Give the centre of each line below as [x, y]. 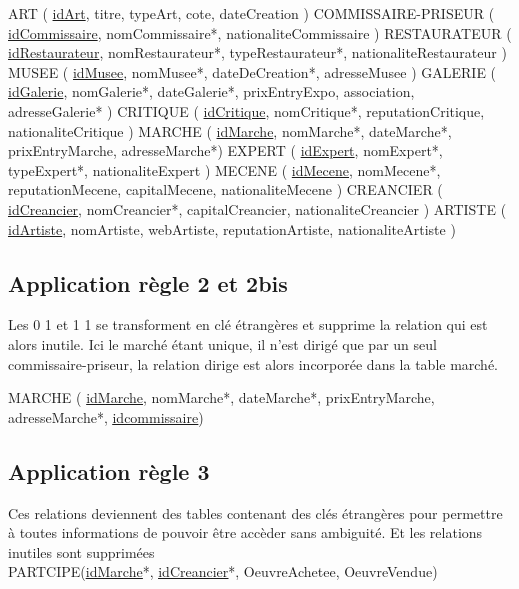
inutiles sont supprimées [81, 551]
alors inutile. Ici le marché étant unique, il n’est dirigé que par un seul [222, 343]
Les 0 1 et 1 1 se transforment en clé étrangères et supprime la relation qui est [248, 324]
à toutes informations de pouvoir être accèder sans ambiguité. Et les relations [245, 532]
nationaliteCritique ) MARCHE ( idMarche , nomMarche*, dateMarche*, [230, 130]
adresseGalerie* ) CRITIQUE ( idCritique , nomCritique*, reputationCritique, [246, 110]
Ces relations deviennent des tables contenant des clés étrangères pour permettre [255, 512]
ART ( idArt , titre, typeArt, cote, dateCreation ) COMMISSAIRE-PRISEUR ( [251, 13]
